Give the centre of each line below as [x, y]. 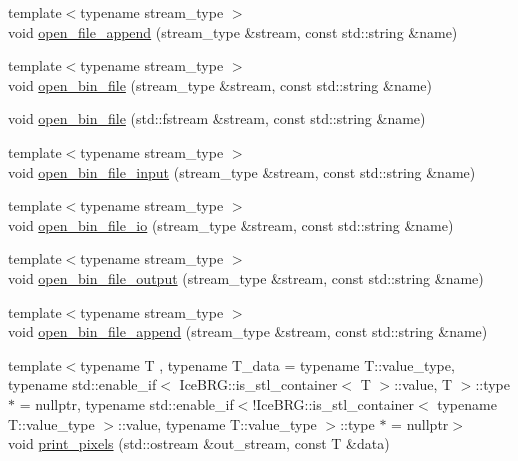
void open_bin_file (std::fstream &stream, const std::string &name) [217, 118]
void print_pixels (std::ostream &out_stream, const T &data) [199, 443]
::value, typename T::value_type [217, 423]
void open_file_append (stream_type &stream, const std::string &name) [233, 31]
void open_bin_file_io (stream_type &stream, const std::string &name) [231, 224]
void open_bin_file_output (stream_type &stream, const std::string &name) [246, 277]
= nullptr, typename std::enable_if [126, 403]
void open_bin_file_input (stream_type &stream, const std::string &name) [242, 171]
